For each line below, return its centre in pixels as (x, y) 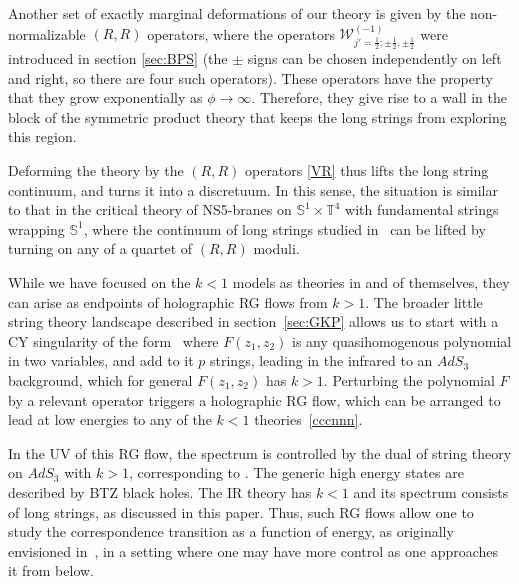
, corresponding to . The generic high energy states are (296, 472)
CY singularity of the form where (113, 340)
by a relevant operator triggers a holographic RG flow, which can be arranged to (254, 399)
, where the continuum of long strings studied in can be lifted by (284, 228)
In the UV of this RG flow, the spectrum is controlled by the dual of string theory (260, 452)
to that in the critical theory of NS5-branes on (150, 209)
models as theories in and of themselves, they (371, 282)
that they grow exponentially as (105, 97)
